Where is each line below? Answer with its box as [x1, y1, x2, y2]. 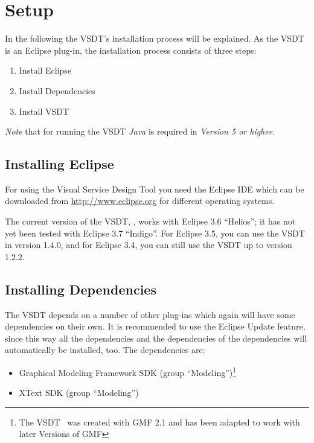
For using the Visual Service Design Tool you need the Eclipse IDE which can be [5, 182, 304, 195]
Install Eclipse [19, 64, 72, 77]
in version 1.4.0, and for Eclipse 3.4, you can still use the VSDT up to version [5, 238, 292, 251]
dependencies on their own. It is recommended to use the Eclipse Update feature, [5, 320, 306, 333]
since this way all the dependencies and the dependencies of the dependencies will [5, 331, 307, 344]
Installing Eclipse [5, 155, 114, 173]
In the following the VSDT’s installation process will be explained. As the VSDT [5, 32, 304, 45]
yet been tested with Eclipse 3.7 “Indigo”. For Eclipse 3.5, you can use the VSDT [5, 226, 305, 239]
